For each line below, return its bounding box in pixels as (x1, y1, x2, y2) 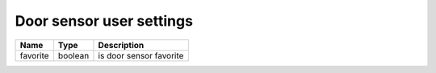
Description (98, 39, 145, 51)
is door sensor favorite (98, 50, 184, 61)
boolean (57, 50, 90, 61)
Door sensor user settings (15, 12, 194, 30)
